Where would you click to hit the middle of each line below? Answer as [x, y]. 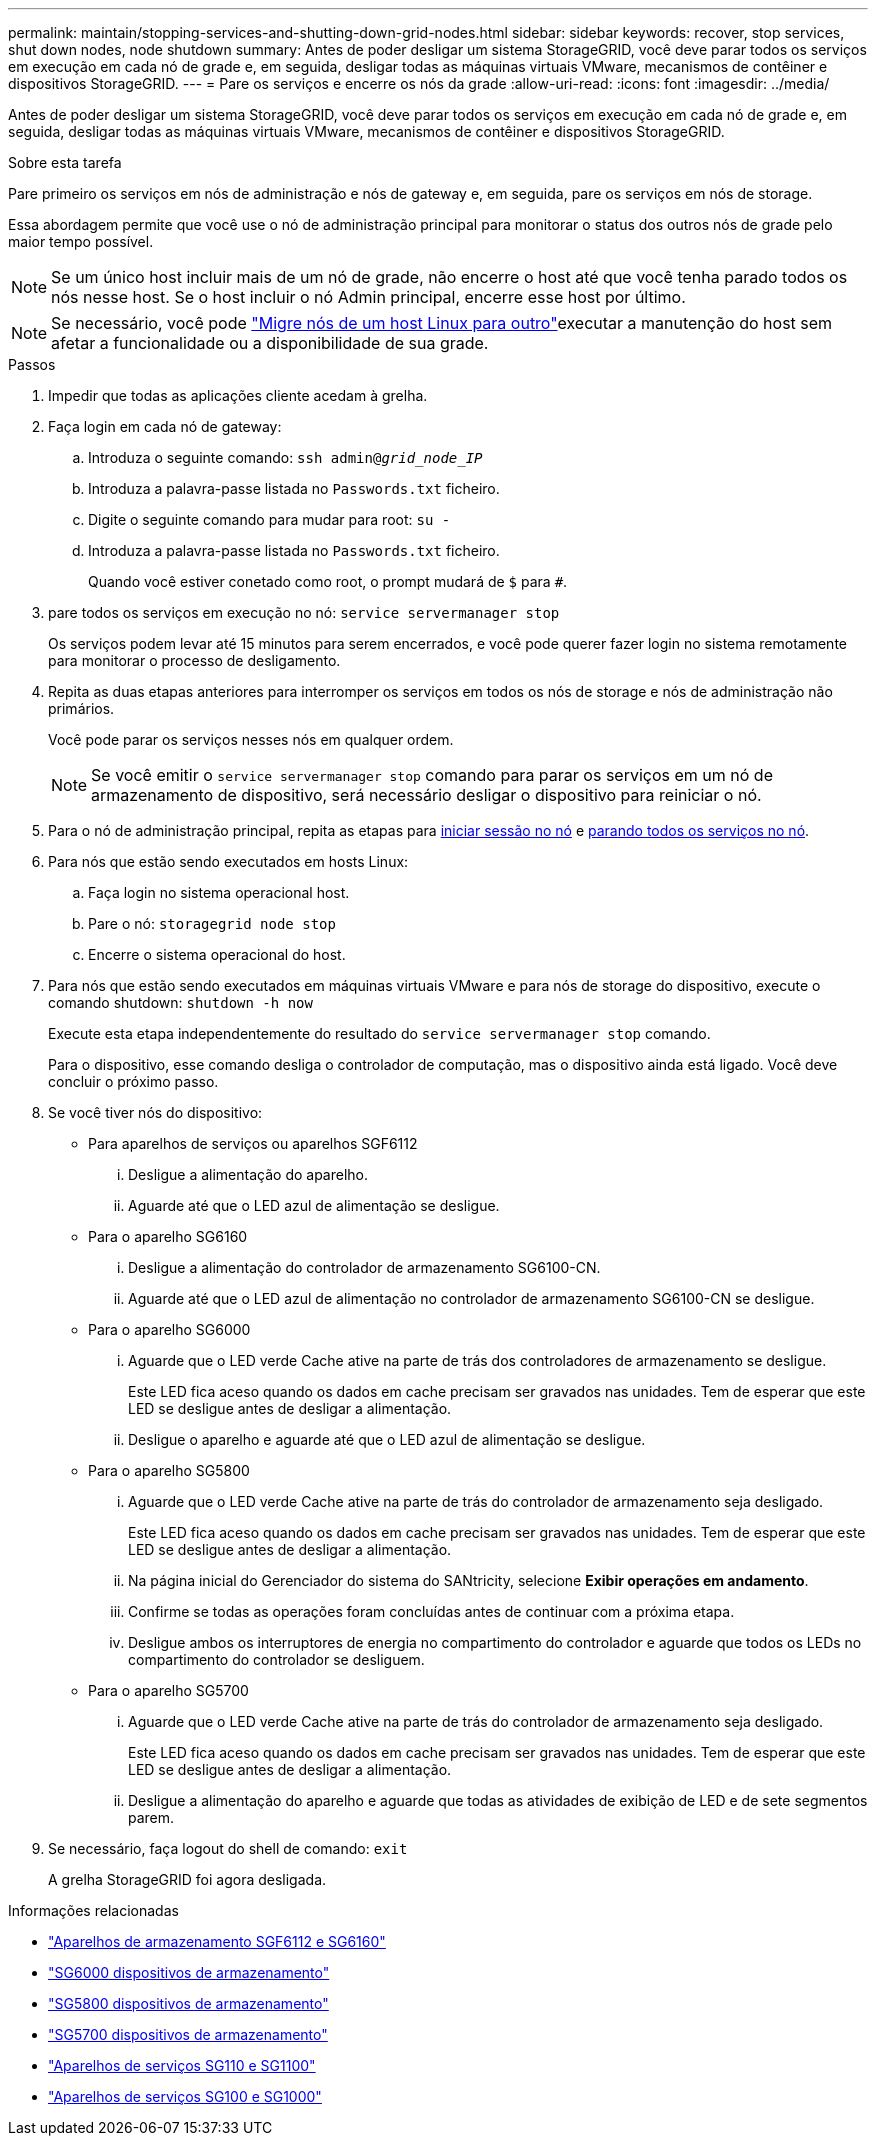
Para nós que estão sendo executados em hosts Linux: [228, 861]
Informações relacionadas [93, 1910]
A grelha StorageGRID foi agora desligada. [187, 1879]
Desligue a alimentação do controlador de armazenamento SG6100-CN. [364, 1267]
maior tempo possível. [81, 241]
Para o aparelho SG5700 [168, 1690]
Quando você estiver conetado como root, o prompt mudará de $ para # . [328, 581]
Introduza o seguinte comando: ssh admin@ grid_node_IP [285, 457]
